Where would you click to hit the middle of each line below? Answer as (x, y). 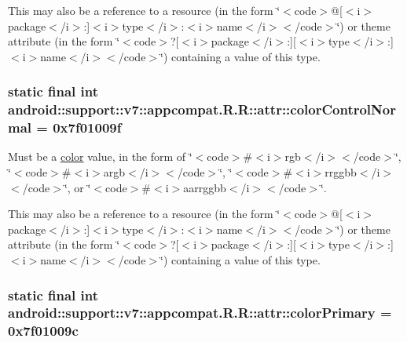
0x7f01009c (43, 331)
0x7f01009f (87, 127)
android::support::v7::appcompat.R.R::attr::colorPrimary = (200, 313)
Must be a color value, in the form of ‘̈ (100, 156)
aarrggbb (205, 187)
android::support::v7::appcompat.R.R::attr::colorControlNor (202, 109)
